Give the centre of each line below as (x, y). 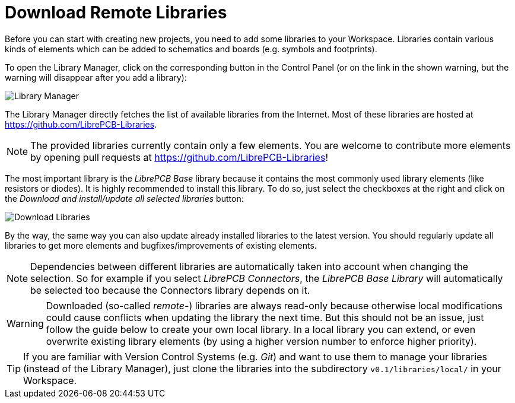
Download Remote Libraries (116, 12)
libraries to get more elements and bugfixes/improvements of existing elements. (161, 245)
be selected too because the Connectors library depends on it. (170, 290)
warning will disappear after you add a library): (96, 77)
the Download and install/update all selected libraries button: (124, 198)
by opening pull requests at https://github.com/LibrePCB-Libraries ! (179, 157)
